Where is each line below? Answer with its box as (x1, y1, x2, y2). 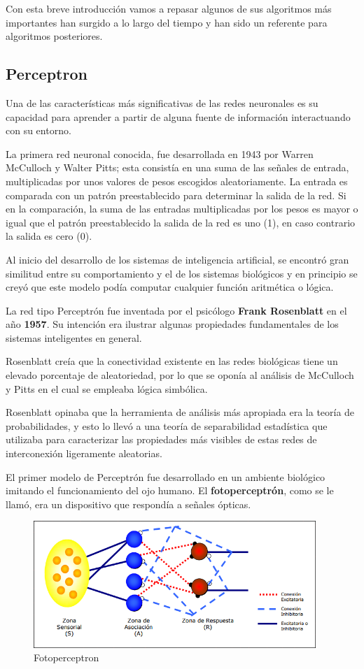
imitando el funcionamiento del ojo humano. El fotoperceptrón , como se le (6, 483, 334, 498)
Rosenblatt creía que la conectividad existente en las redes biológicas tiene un (6, 354, 338, 368)
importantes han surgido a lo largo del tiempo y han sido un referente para (6, 15, 328, 29)
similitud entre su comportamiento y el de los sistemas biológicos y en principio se (6, 266, 358, 280)
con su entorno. (6, 123, 71, 138)
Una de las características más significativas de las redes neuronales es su (6, 95, 318, 110)
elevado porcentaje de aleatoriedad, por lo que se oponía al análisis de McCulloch (6, 368, 354, 382)
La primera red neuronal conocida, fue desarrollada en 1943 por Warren (6, 146, 314, 161)
